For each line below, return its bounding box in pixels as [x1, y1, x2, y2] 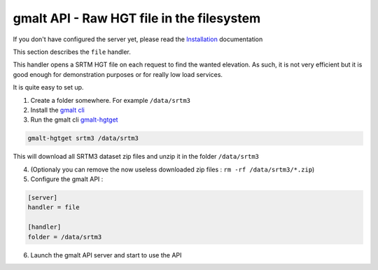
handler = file [27, 204, 80, 211]
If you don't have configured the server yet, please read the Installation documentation [13, 35, 263, 43]
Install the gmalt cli [30, 106, 85, 114]
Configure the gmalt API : [30, 175, 104, 183]
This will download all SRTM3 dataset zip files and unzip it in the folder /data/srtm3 [13, 152, 259, 161]
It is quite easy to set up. [13, 83, 84, 92]
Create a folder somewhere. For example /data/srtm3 [30, 96, 191, 104]
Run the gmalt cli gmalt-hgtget [30, 115, 118, 124]
